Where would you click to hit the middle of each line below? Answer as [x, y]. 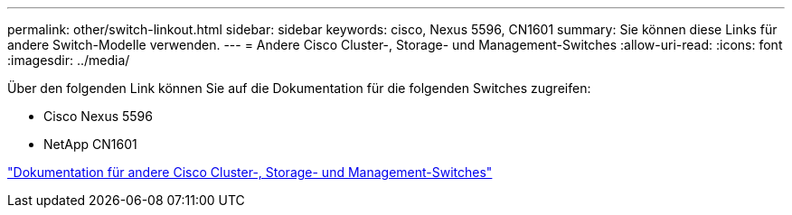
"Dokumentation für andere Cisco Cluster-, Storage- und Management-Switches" [250, 172]
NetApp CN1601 [90, 144]
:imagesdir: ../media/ [69, 60]
